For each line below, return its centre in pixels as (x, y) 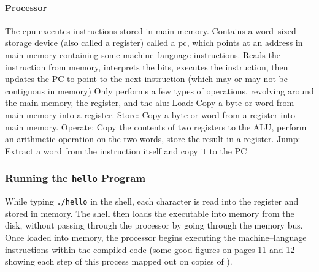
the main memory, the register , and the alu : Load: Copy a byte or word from (150, 103)
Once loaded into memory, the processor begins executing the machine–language (156, 237)
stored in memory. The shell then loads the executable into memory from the (150, 213)
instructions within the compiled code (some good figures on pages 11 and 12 (150, 249)
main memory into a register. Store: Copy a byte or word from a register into (150, 114)
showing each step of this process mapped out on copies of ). (119, 261)
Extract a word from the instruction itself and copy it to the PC (126, 150)
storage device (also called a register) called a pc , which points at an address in (154, 43)
